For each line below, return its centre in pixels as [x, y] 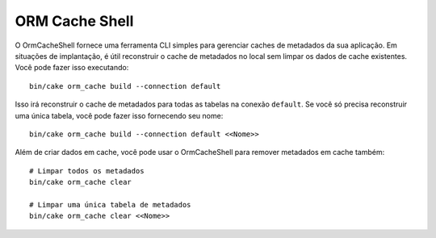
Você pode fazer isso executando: [72, 68]
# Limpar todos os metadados [87, 171]
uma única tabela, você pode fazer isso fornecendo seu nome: [119, 115]
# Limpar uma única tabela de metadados [110, 205]
